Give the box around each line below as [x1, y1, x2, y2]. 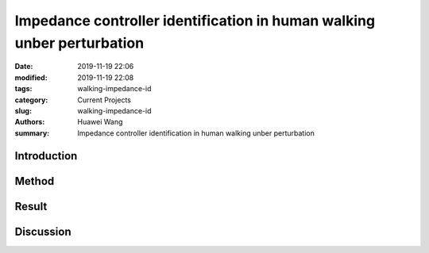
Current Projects [77, 95, 131, 105]
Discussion [14, 224, 71, 238]
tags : [14, 84, 33, 94]
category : [14, 95, 48, 105]
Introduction [14, 149, 78, 163]
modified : [14, 72, 48, 82]
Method [14, 174, 55, 188]
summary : [14, 128, 50, 138]
